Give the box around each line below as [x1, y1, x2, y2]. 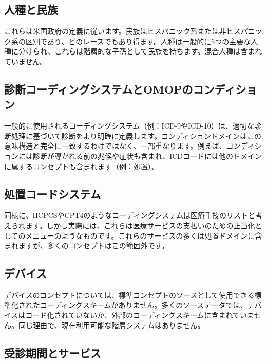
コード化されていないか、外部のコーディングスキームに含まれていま [25, 310, 254, 320]
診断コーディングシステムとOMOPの [4, 81, 193, 97]
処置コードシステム [4, 186, 101, 202]
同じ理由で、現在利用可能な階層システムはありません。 [18, 319, 205, 330]
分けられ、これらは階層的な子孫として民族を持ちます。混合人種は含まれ [18, 46, 262, 57]
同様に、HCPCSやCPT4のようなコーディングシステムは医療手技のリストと [4, 210, 255, 221]
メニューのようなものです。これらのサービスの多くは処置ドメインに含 [25, 230, 262, 241]
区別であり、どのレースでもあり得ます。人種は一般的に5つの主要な [25, 35, 251, 46]
